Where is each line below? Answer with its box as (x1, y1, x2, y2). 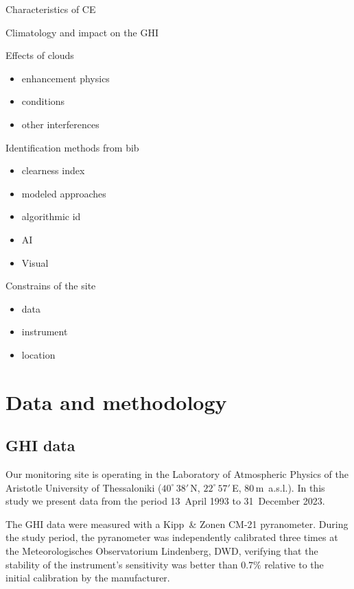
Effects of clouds (5, 48, 74, 62)
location (21, 347, 56, 361)
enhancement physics (21, 71, 110, 85)
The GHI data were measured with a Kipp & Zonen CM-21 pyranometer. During (5, 516, 349, 531)
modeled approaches (21, 186, 106, 200)
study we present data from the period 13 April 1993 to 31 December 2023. (5, 494, 325, 508)
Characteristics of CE (5, 2, 96, 16)
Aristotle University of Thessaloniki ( (5, 480, 162, 494)
